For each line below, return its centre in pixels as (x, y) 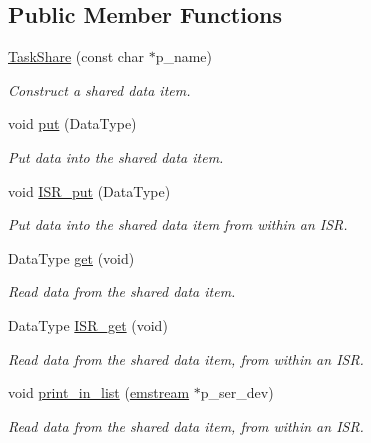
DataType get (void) (71, 257)
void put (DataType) (72, 123)
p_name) (184, 56)
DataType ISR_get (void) (88, 324)
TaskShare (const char (76, 56)
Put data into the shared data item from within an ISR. (178, 224)
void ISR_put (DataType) (89, 190)
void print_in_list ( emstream (99, 392)
